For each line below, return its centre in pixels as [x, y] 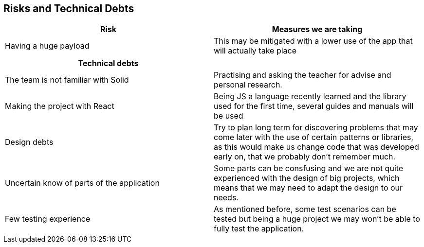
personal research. [248, 85]
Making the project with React [60, 106]
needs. [226, 198]
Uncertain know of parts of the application [82, 183]
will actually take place [255, 51]
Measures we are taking [317, 29]
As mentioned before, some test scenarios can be [305, 209]
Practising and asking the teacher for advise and [303, 75]
